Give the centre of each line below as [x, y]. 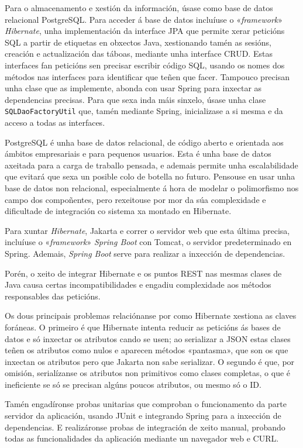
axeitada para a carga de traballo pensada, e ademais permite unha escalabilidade [151, 165]
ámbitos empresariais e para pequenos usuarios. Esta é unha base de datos [138, 154]
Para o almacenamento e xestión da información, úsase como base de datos [139, 8]
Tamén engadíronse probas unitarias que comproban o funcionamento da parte [146, 404]
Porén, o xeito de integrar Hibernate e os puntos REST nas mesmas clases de [143, 273]
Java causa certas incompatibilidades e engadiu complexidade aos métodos [138, 285]
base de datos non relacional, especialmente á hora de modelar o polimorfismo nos [152, 187]
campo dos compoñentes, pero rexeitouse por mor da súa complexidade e [135, 199]
